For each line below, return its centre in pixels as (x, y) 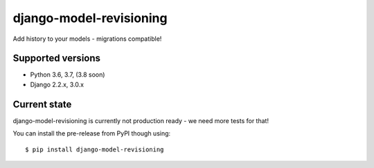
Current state (42, 104)
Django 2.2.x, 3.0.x (57, 84)
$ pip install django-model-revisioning (95, 149)
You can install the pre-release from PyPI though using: (92, 133)
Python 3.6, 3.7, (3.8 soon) (68, 75)
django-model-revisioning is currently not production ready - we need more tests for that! (141, 120)
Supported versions (56, 58)
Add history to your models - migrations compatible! (87, 39)
